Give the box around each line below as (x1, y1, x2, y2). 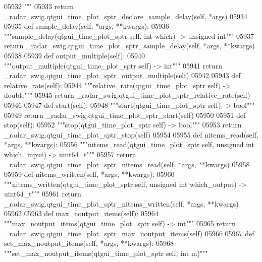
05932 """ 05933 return (4, 1, 74, 11)
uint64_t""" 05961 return (4, 188, 81, 199)
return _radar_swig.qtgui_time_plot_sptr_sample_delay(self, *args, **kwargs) (4, 40, 255, 51)
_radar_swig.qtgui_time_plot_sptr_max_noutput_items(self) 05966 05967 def (4, 228, 254, 238)
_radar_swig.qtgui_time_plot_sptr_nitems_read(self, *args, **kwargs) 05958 (4, 159, 250, 169)
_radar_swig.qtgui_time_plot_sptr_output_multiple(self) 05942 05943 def (4, 70, 241, 81)
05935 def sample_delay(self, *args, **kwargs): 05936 (4, 21, 169, 31)
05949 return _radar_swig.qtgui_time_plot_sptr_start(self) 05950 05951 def (4, 109, 246, 120)
